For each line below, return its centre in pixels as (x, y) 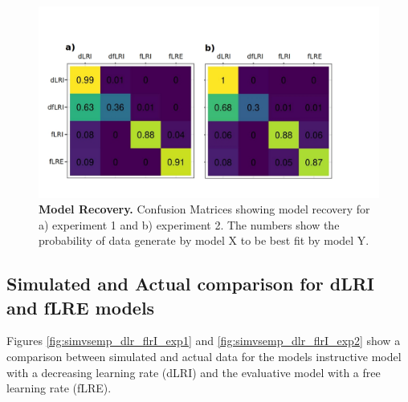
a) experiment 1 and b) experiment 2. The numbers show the (189, 224)
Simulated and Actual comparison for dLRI (191, 284)
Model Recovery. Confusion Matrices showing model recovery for (204, 209)
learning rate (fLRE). (59, 388)
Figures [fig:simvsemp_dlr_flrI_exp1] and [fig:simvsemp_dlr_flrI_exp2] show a (204, 341)
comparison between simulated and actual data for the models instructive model (204, 357)
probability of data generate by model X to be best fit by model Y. (204, 240)
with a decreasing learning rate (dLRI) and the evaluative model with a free (194, 372)
